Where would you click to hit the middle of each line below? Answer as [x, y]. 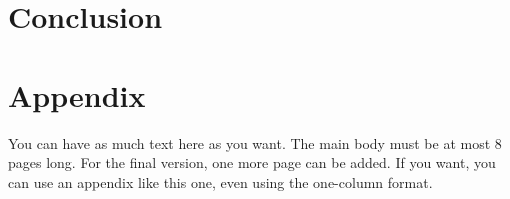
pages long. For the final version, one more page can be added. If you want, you [252, 162]
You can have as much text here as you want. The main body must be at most [249, 142]
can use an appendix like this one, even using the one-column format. [220, 181]
